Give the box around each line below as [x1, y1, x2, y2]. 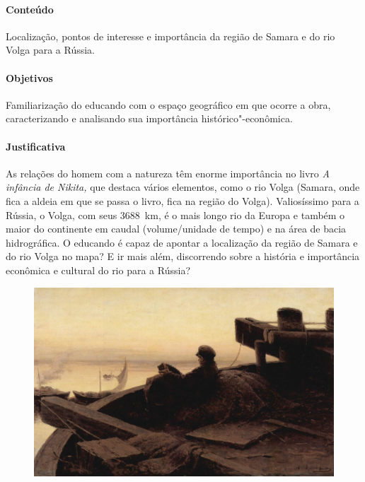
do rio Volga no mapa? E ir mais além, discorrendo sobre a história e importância [6, 249, 360, 264]
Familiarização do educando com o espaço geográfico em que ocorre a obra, [6, 97, 331, 112]
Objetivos [6, 70, 53, 85]
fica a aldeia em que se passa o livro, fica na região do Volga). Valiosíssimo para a [6, 193, 359, 208]
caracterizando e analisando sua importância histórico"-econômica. [6, 111, 293, 126]
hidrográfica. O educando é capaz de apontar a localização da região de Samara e [6, 235, 358, 249]
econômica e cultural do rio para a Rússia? [6, 262, 191, 277]
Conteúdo [6, 1, 54, 16]
